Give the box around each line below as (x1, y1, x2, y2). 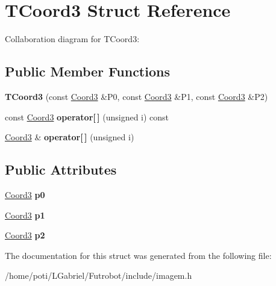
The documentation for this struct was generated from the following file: (5, 249, 272, 261)
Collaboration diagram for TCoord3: (5, 33, 140, 45)
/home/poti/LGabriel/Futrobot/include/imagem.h (5, 269, 192, 282)
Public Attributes (5, 160, 117, 179)
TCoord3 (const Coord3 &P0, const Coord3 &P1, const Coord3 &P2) (5, 90, 268, 102)
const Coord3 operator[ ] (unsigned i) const (5, 110, 169, 123)
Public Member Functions (5, 62, 170, 81)
